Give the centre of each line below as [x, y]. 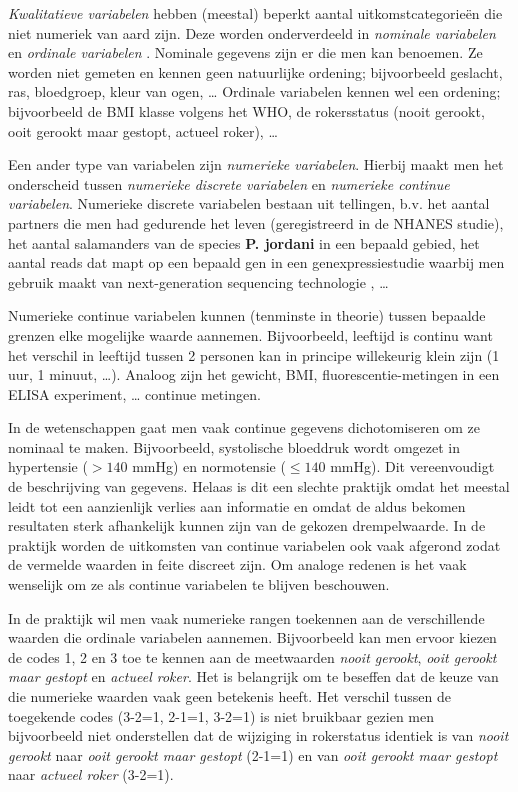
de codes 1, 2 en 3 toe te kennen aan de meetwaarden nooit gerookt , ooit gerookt [252, 656]
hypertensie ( [48, 466]
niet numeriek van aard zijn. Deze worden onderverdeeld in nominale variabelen [252, 32]
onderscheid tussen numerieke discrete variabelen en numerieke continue [229, 183]
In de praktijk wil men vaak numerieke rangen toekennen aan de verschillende [246, 617]
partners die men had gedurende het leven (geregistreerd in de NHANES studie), [256, 222]
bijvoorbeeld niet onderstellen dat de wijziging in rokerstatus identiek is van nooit [258, 735]
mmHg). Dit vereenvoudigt [412, 466]
